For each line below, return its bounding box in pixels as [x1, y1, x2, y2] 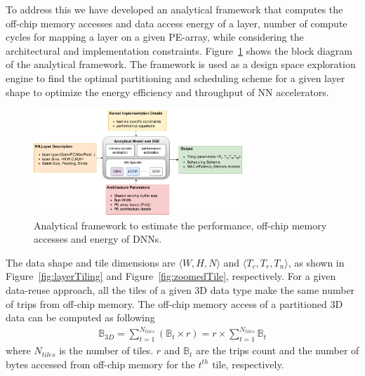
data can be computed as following [6, 310, 155, 325]
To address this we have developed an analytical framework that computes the [6, 2, 343, 16]
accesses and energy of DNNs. [34, 231, 162, 246]
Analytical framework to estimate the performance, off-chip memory [34, 217, 327, 232]
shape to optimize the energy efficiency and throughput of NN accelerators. [6, 84, 329, 99]
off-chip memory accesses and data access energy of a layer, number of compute [6, 15, 347, 30]
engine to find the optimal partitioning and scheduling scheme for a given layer [6, 70, 345, 85]
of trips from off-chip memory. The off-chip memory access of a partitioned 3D [6, 296, 343, 311]
